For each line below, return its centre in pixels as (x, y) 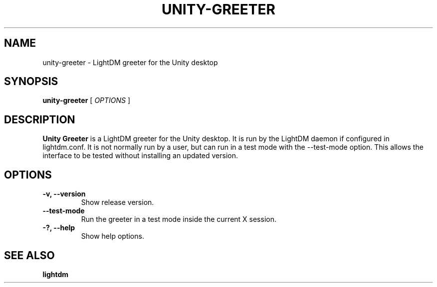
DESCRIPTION (40, 119)
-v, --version (64, 194)
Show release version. (117, 202)
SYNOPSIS (31, 82)
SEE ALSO (29, 255)
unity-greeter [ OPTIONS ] (87, 100)
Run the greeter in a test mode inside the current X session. (179, 219)
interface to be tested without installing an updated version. (140, 156)
